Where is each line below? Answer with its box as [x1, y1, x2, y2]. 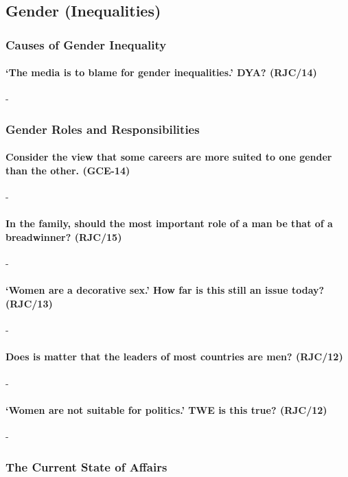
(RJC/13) [5, 296, 53, 311]
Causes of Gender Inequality [5, 36, 167, 53]
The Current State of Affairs [5, 458, 167, 475]
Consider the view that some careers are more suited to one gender [5, 150, 332, 164]
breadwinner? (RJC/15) [5, 230, 122, 244]
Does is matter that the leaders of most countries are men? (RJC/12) [5, 349, 343, 364]
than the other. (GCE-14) [5, 163, 130, 178]
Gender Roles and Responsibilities [5, 120, 200, 137]
